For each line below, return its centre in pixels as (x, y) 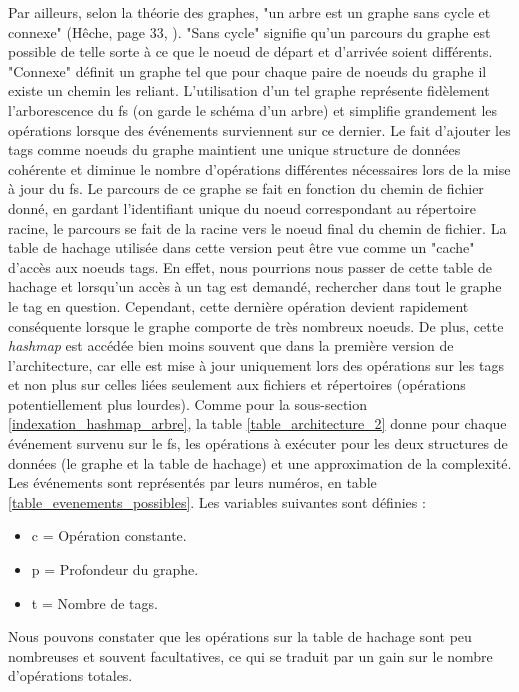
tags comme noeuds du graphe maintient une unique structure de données (234, 149)
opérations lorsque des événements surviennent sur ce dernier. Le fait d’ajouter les (259, 129)
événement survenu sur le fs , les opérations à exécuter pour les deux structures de (258, 443)
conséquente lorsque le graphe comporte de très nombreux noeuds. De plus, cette (256, 325)
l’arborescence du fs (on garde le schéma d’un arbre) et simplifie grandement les (253, 109)
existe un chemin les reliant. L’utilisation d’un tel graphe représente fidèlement (249, 90)
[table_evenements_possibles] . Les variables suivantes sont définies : (217, 501)
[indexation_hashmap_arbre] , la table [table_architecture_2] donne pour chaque (257, 423)
